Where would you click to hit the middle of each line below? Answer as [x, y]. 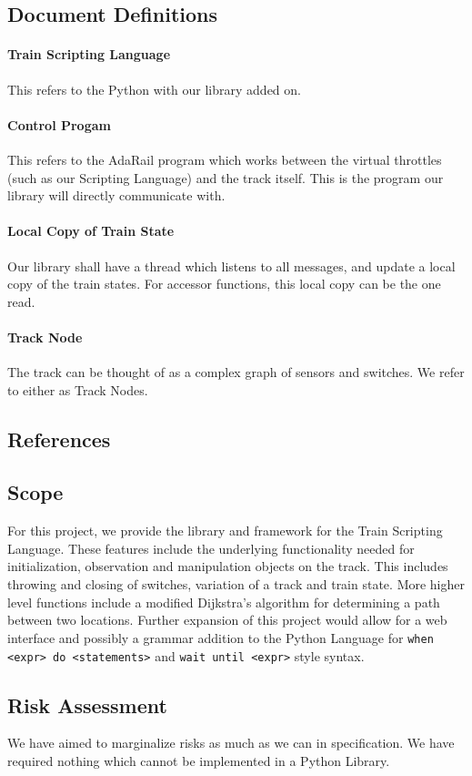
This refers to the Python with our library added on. [154, 89]
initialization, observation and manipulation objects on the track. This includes [228, 566]
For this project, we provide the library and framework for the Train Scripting [225, 531]
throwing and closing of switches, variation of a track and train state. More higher [236, 584]
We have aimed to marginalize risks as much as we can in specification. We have [231, 743]
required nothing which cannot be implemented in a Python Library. [199, 760]
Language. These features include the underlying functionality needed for [211, 548]
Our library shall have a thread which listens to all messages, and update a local [231, 265]
